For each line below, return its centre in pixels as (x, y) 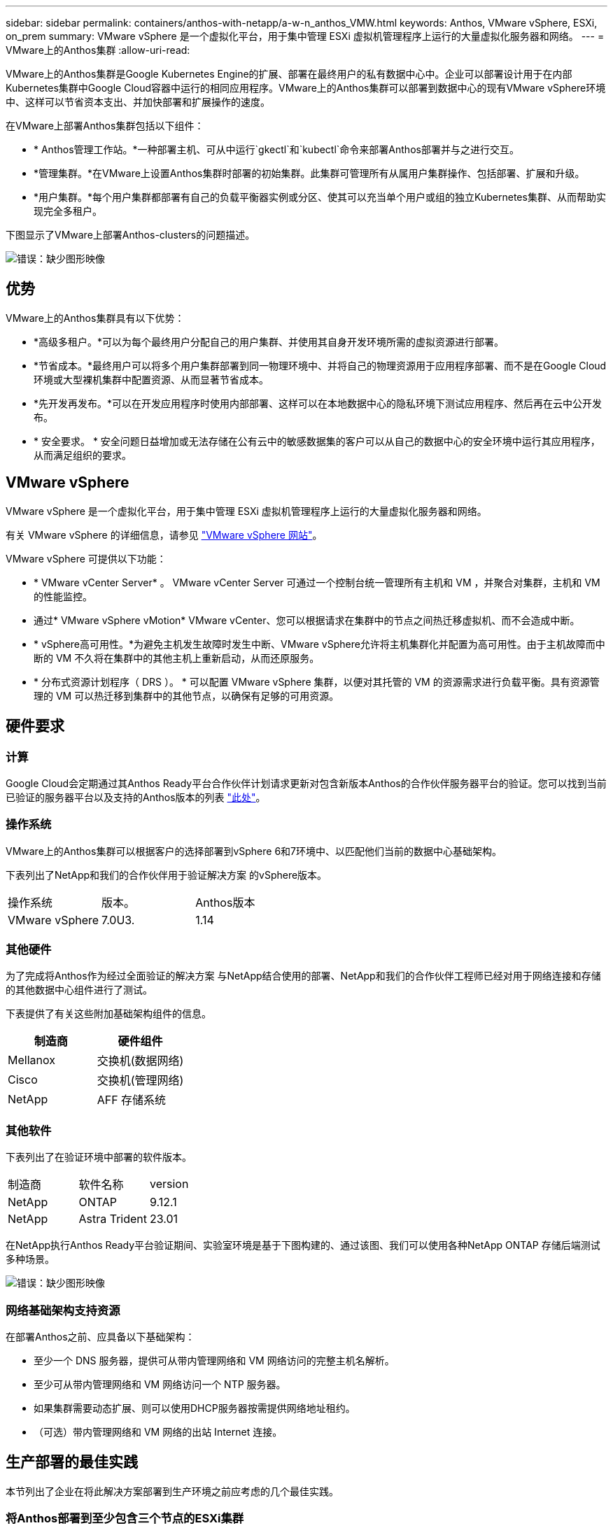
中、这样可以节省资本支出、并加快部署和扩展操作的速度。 (138, 102)
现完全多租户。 (68, 211)
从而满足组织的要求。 (83, 455)
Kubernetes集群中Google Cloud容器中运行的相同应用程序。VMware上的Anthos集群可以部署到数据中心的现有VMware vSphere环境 (306, 88)
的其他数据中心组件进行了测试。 (79, 990)
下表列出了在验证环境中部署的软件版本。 (99, 1157)
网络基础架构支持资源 (63, 1310)
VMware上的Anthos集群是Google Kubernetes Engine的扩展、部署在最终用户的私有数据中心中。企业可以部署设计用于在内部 (289, 74)
